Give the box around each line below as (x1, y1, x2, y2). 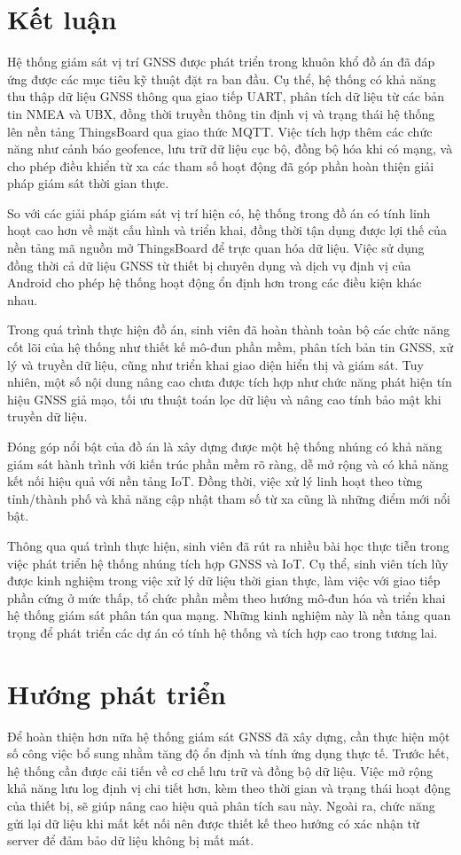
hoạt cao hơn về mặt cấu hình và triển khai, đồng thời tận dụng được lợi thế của (7, 221, 447, 239)
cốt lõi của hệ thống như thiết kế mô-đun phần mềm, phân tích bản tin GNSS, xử (7, 338, 453, 357)
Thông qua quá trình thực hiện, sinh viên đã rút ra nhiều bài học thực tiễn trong (7, 536, 449, 554)
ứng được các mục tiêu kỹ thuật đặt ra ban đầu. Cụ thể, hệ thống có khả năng (7, 69, 436, 88)
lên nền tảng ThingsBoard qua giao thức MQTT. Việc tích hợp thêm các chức (7, 122, 433, 140)
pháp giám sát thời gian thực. (7, 174, 169, 192)
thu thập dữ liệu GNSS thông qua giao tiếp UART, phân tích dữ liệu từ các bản (7, 87, 445, 106)
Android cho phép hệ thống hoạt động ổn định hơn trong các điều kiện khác (7, 273, 422, 292)
